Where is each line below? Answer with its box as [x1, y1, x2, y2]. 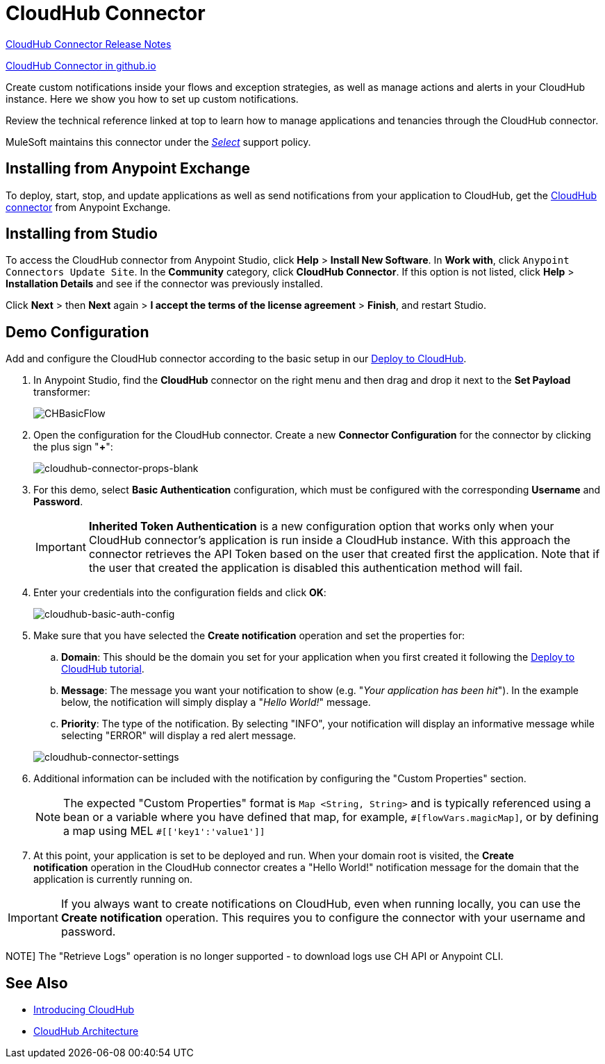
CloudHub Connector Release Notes [6, 37, 172, 50]
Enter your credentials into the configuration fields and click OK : [33, 586, 326, 599]
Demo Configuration [6, 323, 149, 341]
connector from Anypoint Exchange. [6, 201, 171, 213]
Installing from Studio [6, 225, 158, 243]
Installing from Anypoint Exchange [6, 160, 251, 178]
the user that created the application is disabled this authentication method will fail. [88, 561, 523, 575]
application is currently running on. [33, 873, 193, 886]
